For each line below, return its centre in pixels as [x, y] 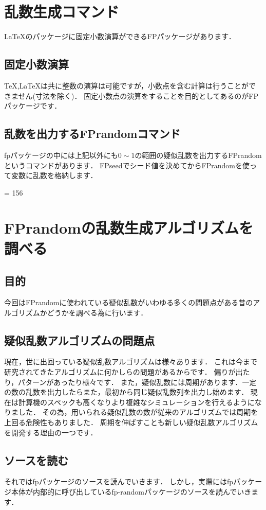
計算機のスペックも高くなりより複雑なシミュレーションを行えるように [136, 402]
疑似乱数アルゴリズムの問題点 [80, 340]
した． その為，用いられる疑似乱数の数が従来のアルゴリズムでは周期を [138, 412]
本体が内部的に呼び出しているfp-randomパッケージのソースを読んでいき [131, 491]
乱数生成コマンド [62, 12]
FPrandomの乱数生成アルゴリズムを [129, 228]
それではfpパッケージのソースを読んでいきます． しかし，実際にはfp [119, 481]
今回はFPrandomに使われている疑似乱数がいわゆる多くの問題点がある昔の [129, 302]
